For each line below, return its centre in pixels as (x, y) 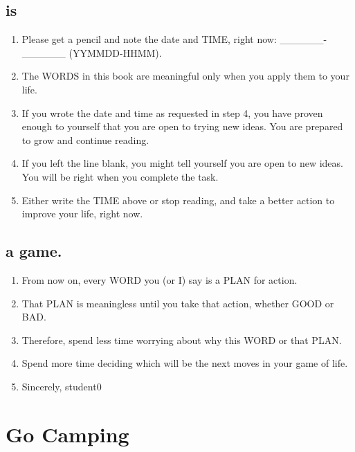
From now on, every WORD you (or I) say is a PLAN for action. (160, 279)
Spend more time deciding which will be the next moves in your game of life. (185, 363)
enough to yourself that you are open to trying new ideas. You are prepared (182, 126)
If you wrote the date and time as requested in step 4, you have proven (172, 112)
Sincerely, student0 (62, 386)
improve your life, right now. (82, 214)
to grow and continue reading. (85, 139)
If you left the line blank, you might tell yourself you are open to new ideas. (182, 163)
